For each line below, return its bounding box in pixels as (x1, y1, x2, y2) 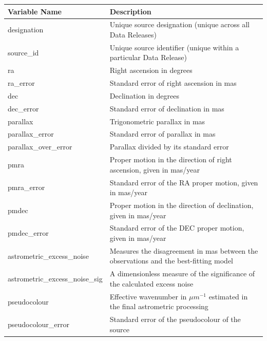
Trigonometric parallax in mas (109, 116, 205, 126)
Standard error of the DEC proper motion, (109, 222, 244, 233)
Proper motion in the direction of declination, (109, 200, 254, 210)
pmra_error (8, 182, 45, 193)
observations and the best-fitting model (109, 255, 233, 266)
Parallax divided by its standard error (109, 141, 229, 152)
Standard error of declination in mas (109, 103, 224, 113)
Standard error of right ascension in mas (109, 78, 237, 88)
